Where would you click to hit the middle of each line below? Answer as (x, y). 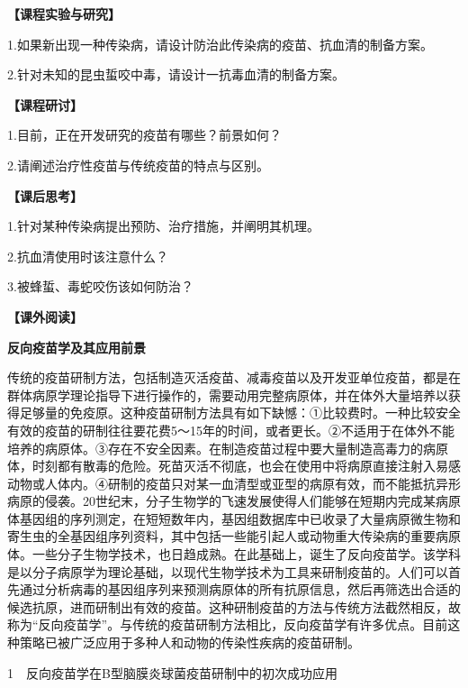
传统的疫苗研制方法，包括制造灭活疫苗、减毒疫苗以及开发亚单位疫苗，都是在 (234, 377)
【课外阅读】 (45, 316)
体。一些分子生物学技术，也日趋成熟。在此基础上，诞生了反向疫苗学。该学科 (234, 554)
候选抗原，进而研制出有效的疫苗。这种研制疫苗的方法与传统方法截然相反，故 (234, 606)
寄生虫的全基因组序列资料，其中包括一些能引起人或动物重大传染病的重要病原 (234, 536)
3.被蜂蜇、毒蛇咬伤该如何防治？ (100, 286)
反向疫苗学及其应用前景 (76, 347)
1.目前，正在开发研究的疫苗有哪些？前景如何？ (144, 135)
